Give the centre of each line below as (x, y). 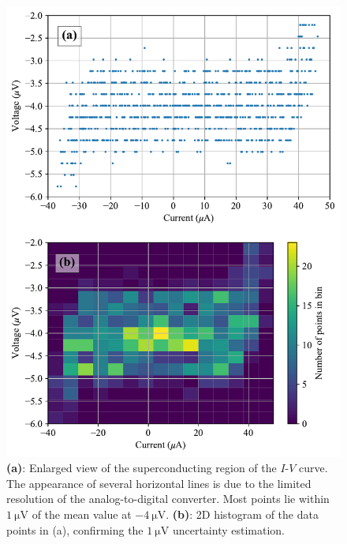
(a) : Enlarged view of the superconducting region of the (142, 468)
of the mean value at (82, 514)
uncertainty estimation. (228, 529)
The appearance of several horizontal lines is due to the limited (159, 483)
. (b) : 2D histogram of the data (242, 514)
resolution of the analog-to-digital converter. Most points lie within (168, 499)
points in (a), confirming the (75, 529)
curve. (313, 468)
